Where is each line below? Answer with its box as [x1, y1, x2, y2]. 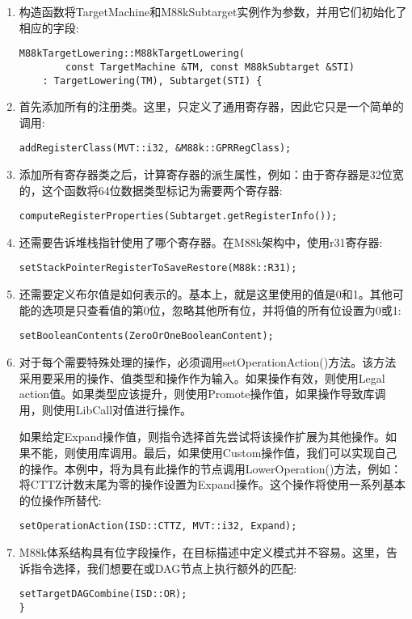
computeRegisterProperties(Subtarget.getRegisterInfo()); [19, 210, 338, 223]
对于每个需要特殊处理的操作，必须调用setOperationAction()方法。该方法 [19, 353, 397, 370]
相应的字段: [19, 19, 79, 36]
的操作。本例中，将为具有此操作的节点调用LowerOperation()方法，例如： [19, 460, 402, 477]
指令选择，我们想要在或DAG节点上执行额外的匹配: [30, 559, 297, 576]
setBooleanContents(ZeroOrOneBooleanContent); [19, 330, 274, 342]
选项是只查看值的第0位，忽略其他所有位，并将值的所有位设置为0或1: [41, 301, 401, 318]
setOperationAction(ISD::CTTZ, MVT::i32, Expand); [19, 520, 297, 532]
